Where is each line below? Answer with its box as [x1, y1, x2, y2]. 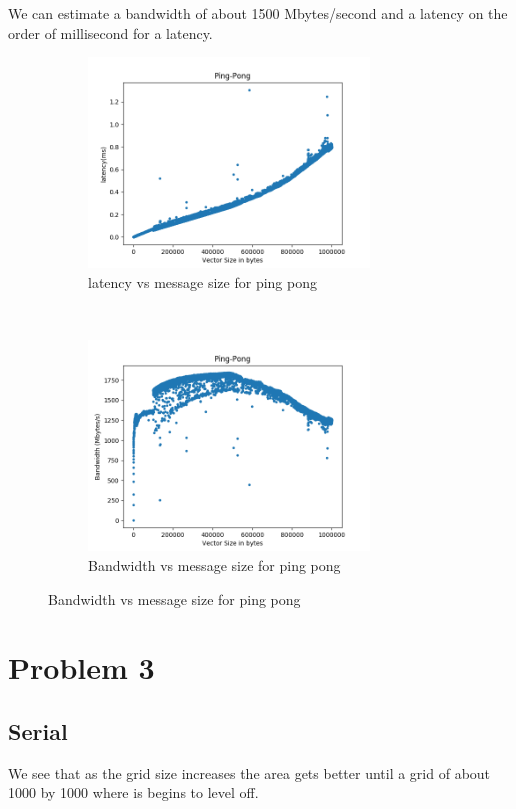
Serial [8, 715, 68, 746]
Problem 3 [8, 647, 155, 688]
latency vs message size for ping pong [88, 271, 317, 292]
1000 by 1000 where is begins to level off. [8, 782, 259, 803]
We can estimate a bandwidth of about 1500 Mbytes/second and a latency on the [8, 3, 508, 23]
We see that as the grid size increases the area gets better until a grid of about [8, 762, 491, 783]
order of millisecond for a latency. [8, 22, 213, 43]
